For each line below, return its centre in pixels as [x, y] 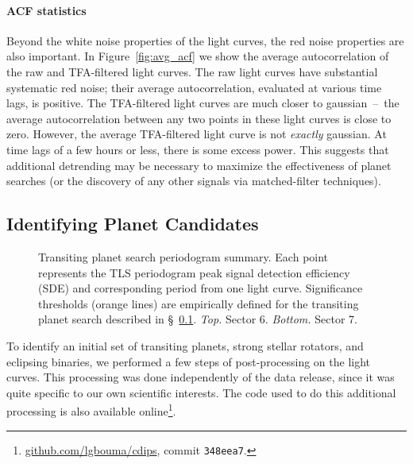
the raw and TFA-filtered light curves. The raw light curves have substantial [192, 71]
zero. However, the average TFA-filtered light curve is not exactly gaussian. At [197, 134]
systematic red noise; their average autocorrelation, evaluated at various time [194, 87]
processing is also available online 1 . [91, 410]
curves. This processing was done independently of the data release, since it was [201, 377]
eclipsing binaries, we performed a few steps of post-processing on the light [189, 361]
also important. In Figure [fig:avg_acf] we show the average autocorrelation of [198, 56]
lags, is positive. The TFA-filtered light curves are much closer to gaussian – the [203, 103]
